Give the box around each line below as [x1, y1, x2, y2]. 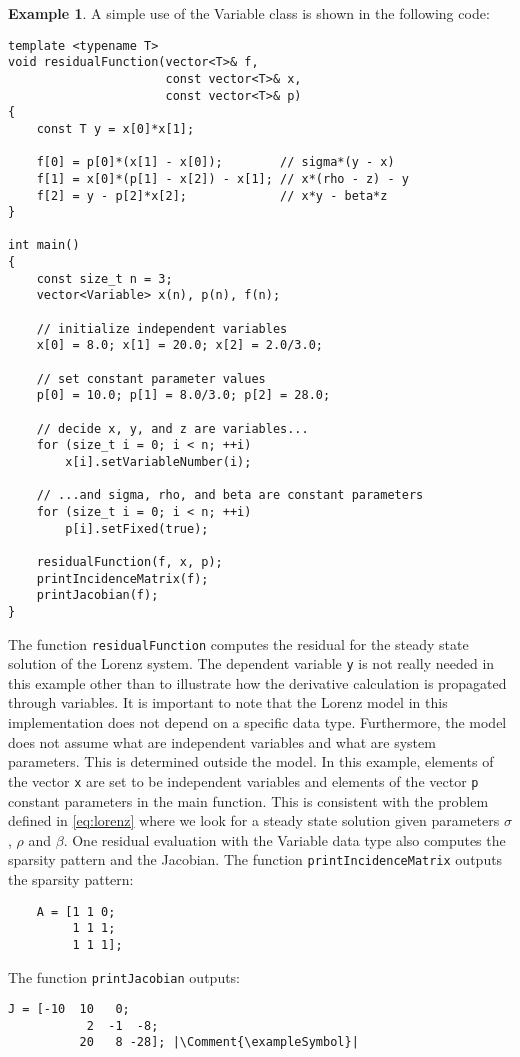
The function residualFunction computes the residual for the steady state [8, 633, 469, 654]
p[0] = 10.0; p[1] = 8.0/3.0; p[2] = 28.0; [36, 388, 331, 403]
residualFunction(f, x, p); [36, 554, 223, 569]
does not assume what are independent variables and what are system [8, 731, 436, 752]
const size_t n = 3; [36, 271, 173, 286]
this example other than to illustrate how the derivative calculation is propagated [8, 672, 507, 693]
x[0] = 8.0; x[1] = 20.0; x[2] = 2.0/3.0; [36, 338, 323, 353]
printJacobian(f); [36, 588, 159, 603]
